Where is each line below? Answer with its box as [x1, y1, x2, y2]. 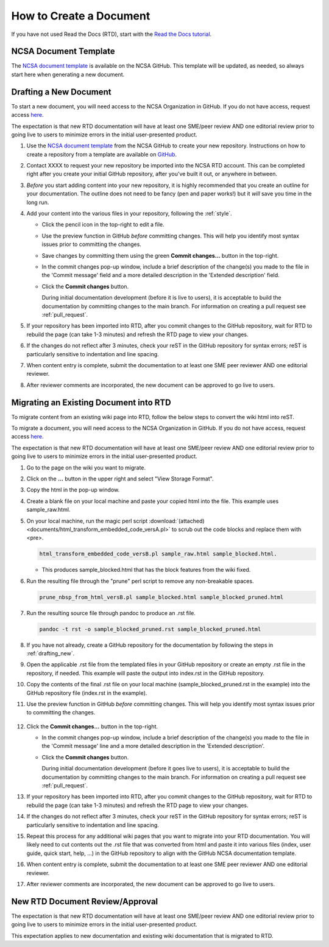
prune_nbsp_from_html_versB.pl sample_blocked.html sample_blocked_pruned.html [39, 594, 284, 600]
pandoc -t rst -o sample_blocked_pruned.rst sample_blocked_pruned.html [39, 625, 261, 633]
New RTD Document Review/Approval [11, 896, 158, 907]
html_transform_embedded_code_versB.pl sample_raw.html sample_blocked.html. [39, 551, 277, 557]
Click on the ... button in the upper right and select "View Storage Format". [26, 475, 214, 482]
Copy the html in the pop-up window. [26, 486, 120, 493]
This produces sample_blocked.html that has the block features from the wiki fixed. [41, 566, 251, 574]
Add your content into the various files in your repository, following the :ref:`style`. [26, 210, 233, 217]
